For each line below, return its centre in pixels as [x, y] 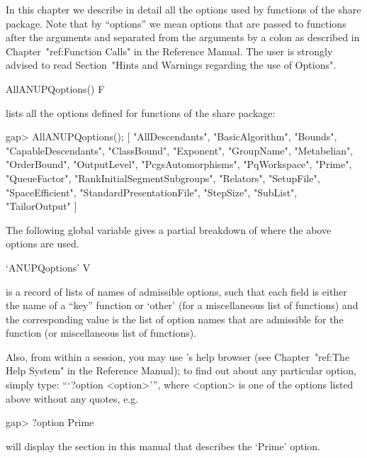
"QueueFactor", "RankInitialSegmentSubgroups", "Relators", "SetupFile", [163, 178]
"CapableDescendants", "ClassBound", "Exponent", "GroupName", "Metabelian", [180, 150]
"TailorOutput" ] [41, 206]
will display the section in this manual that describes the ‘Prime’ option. [163, 446]
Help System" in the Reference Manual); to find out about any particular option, [181, 370]
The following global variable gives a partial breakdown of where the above [169, 229]
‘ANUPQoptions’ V [48, 267]
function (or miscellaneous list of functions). [101, 333]
